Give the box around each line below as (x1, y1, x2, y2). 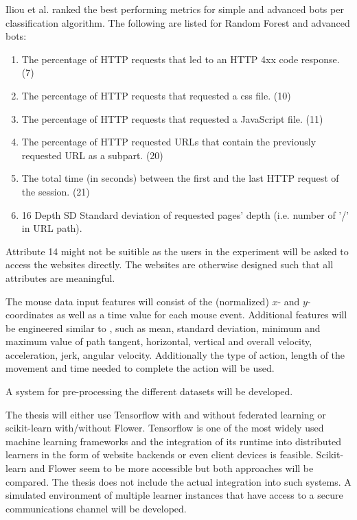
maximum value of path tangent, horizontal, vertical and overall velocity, (5, 334, 312, 348)
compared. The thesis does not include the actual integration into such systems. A (5, 474, 352, 488)
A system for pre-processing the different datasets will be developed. (5, 384, 293, 399)
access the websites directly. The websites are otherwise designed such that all (5, 257, 334, 272)
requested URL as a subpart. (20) (21, 147, 163, 162)
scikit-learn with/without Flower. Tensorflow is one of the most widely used (5, 421, 324, 435)
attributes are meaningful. (5, 270, 115, 285)
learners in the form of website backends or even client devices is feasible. (5, 447, 314, 462)
